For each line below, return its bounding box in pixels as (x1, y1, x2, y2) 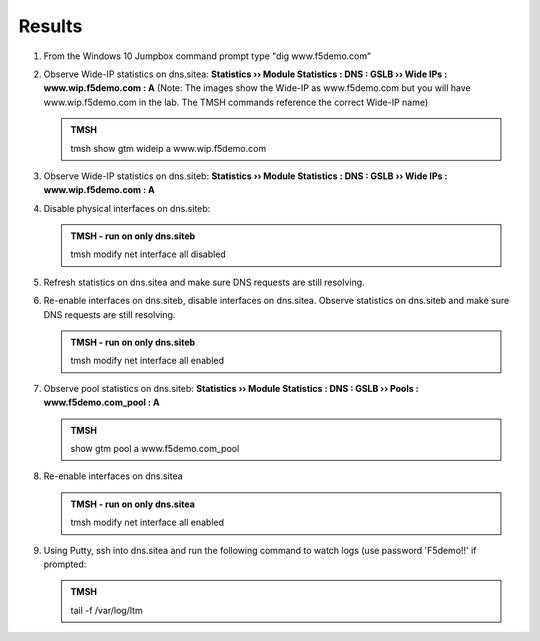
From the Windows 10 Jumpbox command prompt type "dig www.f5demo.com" (43, 50, 372, 62)
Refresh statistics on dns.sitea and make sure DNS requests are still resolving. (43, 276, 365, 288)
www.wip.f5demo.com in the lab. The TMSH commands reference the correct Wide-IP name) (43, 96, 429, 108)
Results (18, 15, 83, 37)
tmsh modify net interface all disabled (70, 248, 227, 260)
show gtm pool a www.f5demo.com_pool (70, 442, 240, 454)
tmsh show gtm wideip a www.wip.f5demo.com (70, 142, 267, 154)
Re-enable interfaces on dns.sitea (43, 470, 184, 482)
